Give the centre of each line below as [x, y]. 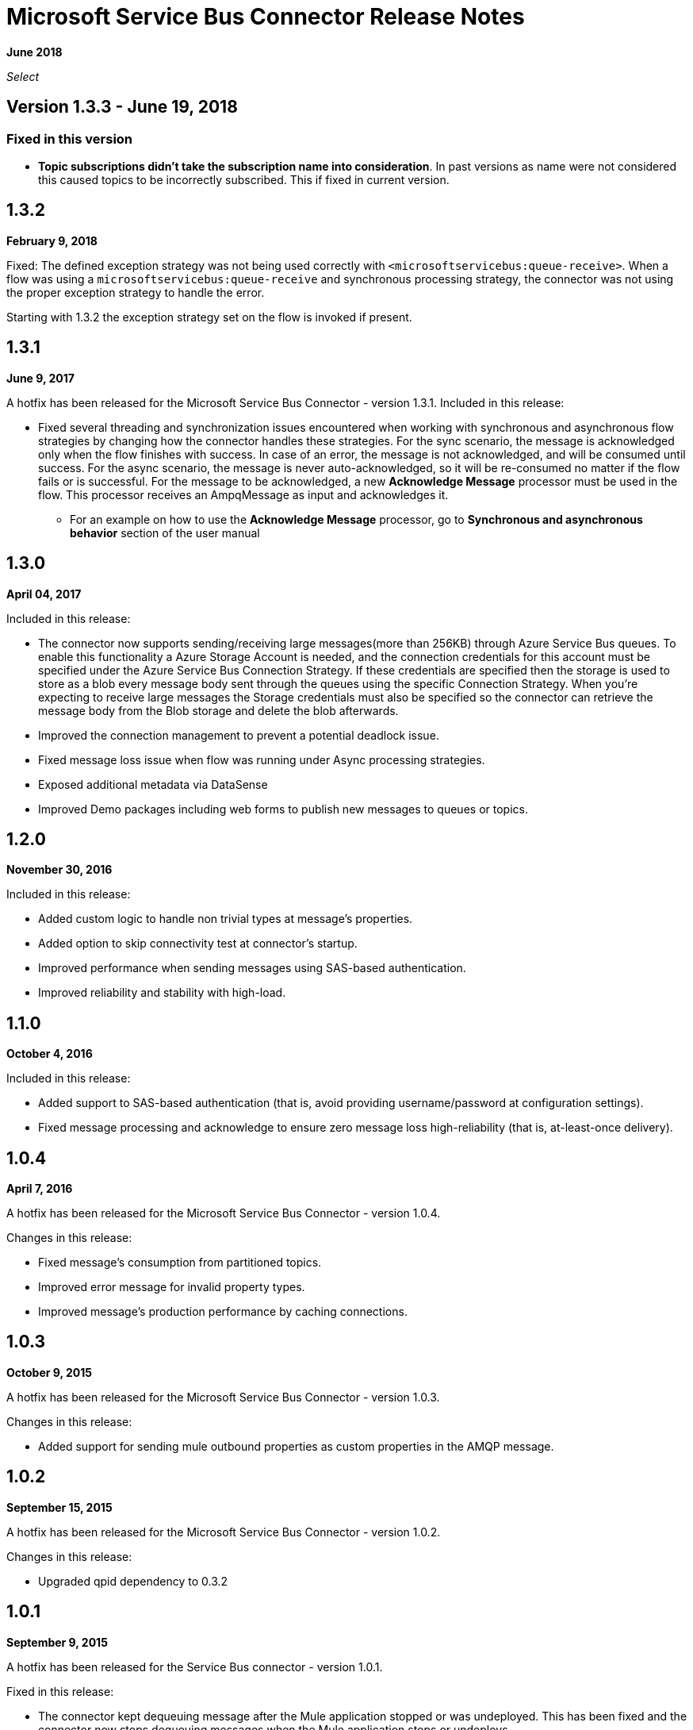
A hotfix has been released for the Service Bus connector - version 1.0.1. [195, 1667]
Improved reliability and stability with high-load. [162, 993]
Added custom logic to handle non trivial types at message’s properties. [226, 919]
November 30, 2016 [59, 870]
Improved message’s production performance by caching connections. [223, 1312]
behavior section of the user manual [165, 532]
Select [23, 76]
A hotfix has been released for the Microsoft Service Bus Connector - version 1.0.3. [223, 1397]
